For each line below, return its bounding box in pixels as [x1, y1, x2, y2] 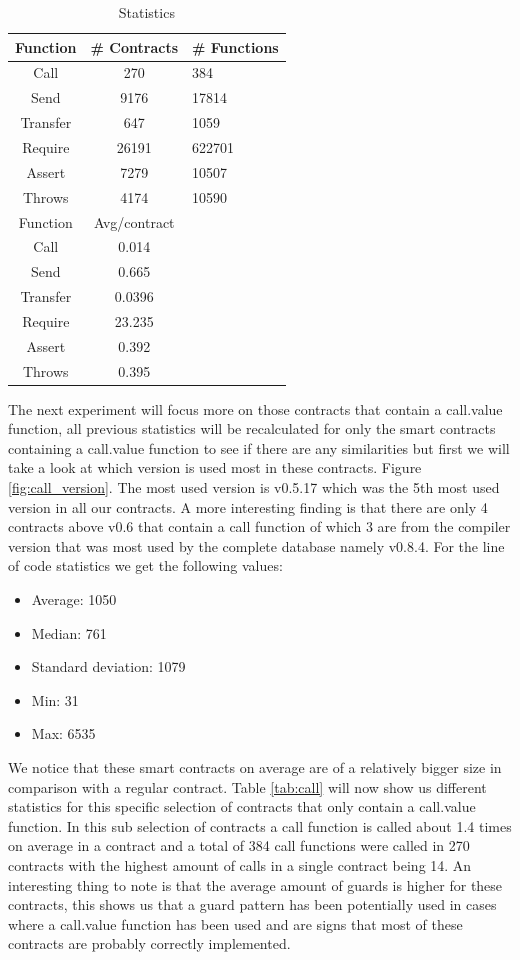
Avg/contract [94, 211, 175, 232]
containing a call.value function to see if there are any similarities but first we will [8, 437, 510, 458]
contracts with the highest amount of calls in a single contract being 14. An [8, 854, 472, 875]
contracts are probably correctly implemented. [8, 933, 291, 954]
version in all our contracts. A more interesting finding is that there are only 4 [8, 496, 488, 517]
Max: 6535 [31, 723, 96, 744]
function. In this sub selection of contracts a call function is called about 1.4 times [8, 815, 512, 836]
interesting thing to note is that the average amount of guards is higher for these [8, 874, 503, 895]
